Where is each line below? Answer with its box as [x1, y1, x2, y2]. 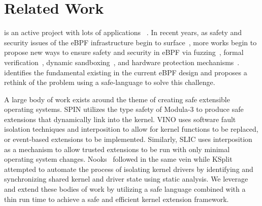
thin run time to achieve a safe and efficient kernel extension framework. [4, 193, 229, 204]
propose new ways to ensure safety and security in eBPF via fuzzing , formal [4, 47, 244, 57]
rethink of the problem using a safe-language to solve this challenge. [4, 77, 215, 87]
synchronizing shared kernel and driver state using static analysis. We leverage [4, 173, 248, 184]
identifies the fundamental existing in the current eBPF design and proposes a [4, 67, 247, 77]
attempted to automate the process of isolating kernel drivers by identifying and [4, 163, 253, 174]
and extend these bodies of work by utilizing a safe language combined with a [4, 184, 246, 194]
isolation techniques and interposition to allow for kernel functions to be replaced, [4, 124, 258, 134]
